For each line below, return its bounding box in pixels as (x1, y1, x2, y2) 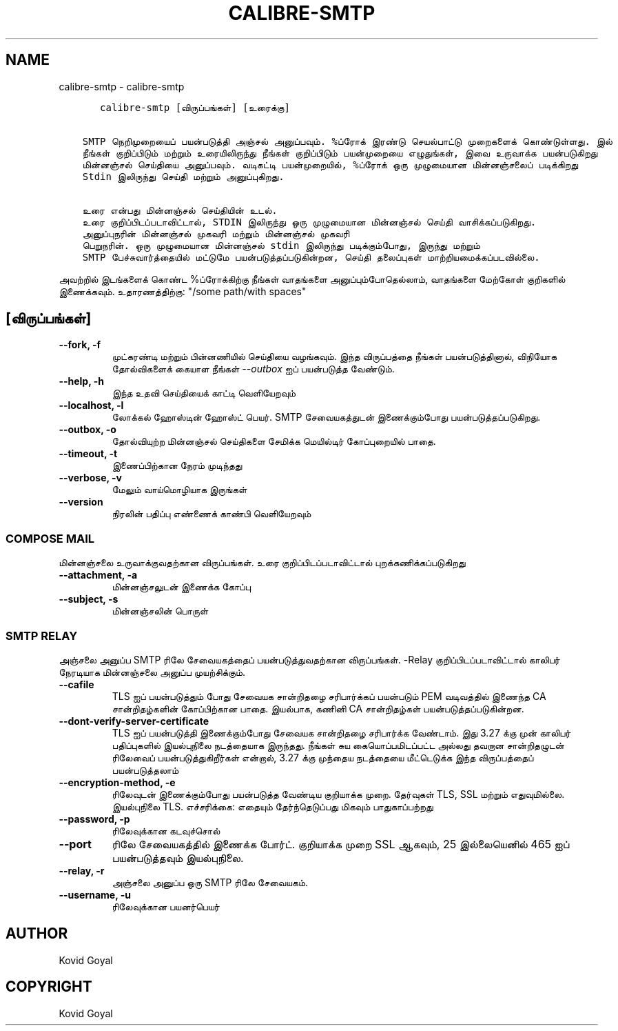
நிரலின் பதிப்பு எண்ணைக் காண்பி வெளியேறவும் (112, 508, 311, 520)
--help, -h (59, 375, 104, 388)
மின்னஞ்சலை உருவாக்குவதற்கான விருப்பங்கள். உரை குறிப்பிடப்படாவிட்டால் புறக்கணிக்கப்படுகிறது (59, 557, 466, 569)
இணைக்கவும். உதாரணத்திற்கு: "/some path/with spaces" (59, 285, 307, 297)
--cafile (59, 678, 94, 690)
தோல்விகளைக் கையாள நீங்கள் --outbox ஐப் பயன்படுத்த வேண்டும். (112, 363, 395, 375)
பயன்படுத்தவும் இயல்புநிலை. (112, 850, 244, 865)
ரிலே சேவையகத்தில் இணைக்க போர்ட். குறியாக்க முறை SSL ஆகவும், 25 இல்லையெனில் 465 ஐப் (112, 837, 570, 851)
